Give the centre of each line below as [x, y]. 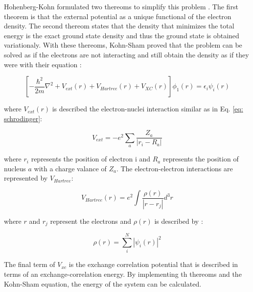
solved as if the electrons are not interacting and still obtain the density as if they [126, 54]
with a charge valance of [70, 168]
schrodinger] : [23, 118]
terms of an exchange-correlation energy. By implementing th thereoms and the [123, 274]
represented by [26, 178]
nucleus [15, 168]
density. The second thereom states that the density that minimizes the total [119, 26]
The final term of [30, 264]
